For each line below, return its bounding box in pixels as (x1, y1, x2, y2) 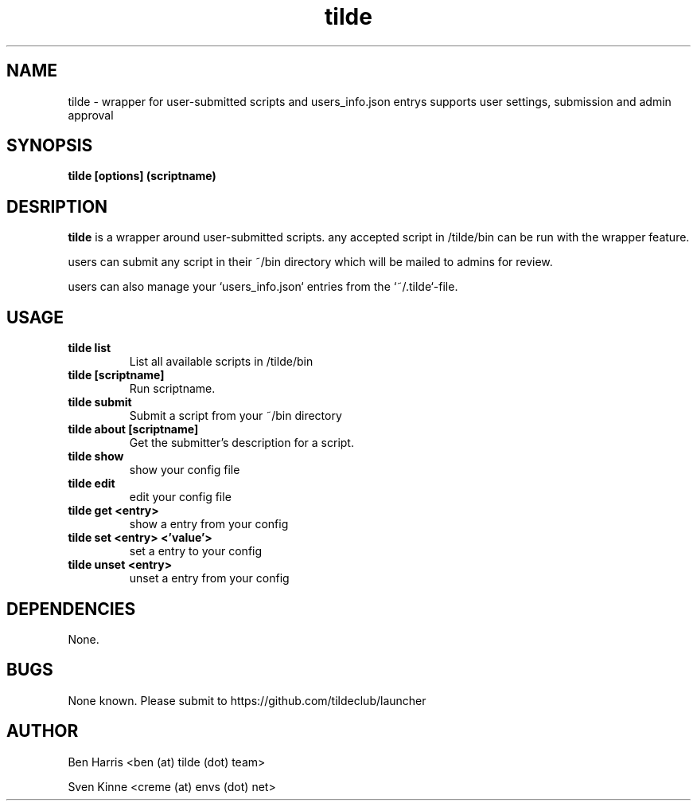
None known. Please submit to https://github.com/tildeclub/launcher (68, 693, 426, 707)
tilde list (68, 341, 111, 355)
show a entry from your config (129, 517, 289, 531)
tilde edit (68, 476, 115, 491)
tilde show (68, 449, 124, 464)
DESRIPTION (6, 196, 108, 217)
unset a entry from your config (129, 571, 290, 586)
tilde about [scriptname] (68, 422, 199, 437)
